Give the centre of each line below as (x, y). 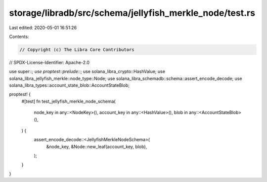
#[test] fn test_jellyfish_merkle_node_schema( (68, 101)
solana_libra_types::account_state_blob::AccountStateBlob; (69, 85)
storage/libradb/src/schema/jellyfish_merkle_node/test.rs (132, 13)
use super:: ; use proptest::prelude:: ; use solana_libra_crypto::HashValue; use (87, 72)
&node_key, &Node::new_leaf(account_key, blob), (97, 146)
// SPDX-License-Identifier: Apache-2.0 (49, 62)
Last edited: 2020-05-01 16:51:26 (43, 28)
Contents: (19, 36)
